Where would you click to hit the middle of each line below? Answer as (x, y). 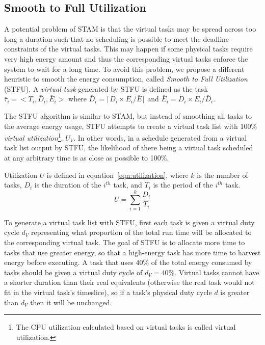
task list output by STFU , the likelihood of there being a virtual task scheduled (129, 148)
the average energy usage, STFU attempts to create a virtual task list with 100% (131, 126)
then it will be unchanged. (71, 302)
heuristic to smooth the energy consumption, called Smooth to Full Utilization (126, 79)
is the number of (222, 175)
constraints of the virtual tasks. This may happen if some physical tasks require (128, 49)
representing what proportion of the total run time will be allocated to (141, 232)
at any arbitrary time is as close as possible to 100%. (87, 157)
